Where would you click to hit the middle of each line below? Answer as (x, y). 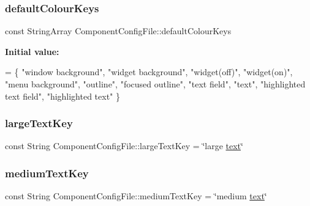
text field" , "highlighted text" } (63, 96)
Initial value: (32, 51)
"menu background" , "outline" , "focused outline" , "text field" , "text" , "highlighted (155, 84)
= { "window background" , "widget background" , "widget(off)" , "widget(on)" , (149, 72)
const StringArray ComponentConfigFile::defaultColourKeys (118, 31)
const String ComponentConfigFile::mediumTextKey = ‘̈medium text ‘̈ (136, 196)
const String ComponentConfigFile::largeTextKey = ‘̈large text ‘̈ (124, 146)
